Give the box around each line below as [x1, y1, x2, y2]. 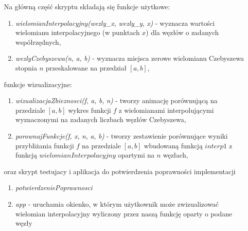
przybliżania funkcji [15, 140, 74, 150]
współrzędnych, [15, 36, 61, 47]
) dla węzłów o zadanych [146, 27, 219, 37]
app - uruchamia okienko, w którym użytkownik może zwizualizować [15, 198, 219, 209]
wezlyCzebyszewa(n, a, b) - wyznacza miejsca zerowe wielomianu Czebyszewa [15, 53, 244, 63]
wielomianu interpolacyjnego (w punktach [15, 27, 140, 37]
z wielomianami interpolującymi [119, 105, 214, 115]
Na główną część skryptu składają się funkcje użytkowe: [4, 1, 170, 11]
